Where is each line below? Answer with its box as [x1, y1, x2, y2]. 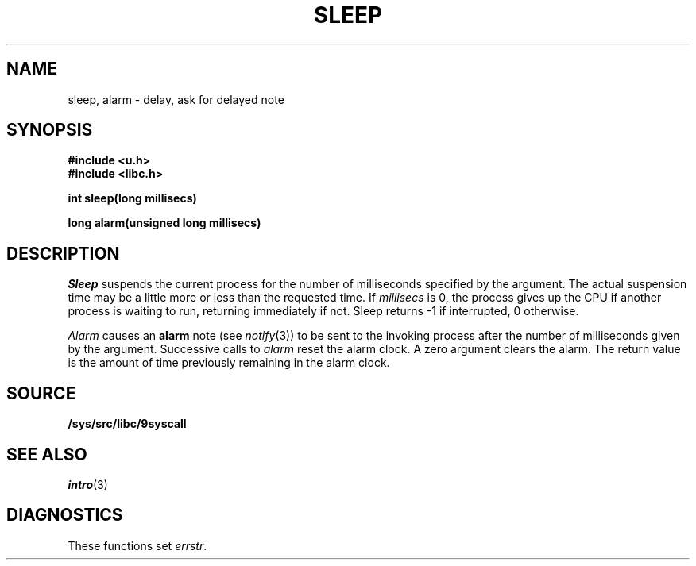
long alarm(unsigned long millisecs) [68, 216, 261, 230]
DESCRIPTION [6, 243, 120, 264]
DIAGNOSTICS [6, 505, 123, 526]
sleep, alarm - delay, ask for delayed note [68, 92, 284, 106]
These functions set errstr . [68, 538, 207, 553]
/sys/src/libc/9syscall [68, 417, 187, 431]
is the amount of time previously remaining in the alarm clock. [68, 356, 390, 370]
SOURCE [6, 383, 76, 403]
